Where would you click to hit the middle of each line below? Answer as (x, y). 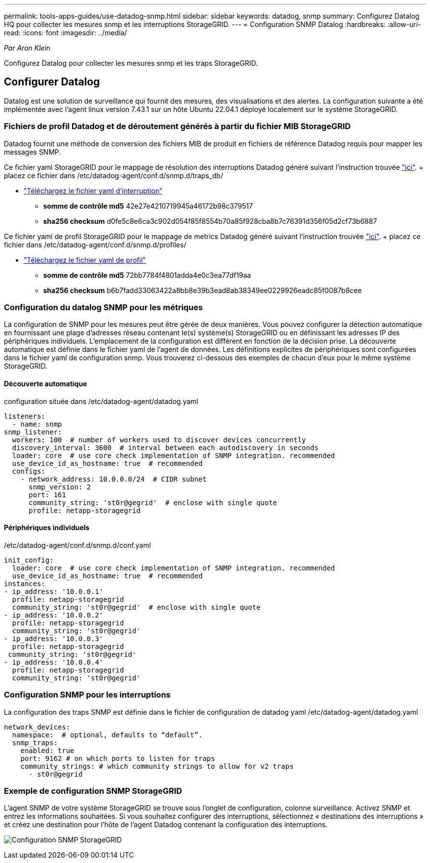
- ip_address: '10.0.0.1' (54, 591)
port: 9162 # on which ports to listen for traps (118, 758)
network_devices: (37, 727)
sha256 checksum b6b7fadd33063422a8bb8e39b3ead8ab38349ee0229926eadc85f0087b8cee (202, 290)
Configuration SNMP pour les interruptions (87, 695)
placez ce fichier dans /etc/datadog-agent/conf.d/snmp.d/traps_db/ (114, 175)
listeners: (25, 416)
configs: (29, 471)
